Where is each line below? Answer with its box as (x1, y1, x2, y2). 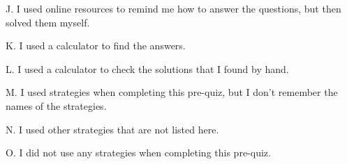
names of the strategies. (6, 98, 107, 113)
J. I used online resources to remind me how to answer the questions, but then (6, 1, 341, 15)
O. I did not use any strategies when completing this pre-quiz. (6, 145, 271, 160)
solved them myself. (6, 15, 90, 29)
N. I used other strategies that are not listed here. (6, 122, 219, 136)
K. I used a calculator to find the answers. (6, 38, 186, 53)
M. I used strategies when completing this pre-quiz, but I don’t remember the (6, 85, 338, 99)
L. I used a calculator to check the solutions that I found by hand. (6, 61, 289, 76)
